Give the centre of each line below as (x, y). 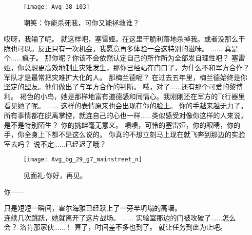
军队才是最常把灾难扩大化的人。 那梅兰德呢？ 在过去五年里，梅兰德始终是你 (126, 77)
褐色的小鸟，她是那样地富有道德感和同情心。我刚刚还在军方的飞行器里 (132, 96)
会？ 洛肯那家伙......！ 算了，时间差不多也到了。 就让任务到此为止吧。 (116, 227)
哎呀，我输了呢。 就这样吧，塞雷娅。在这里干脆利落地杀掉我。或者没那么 (121, 39)
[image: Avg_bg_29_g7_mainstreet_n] (83, 160)
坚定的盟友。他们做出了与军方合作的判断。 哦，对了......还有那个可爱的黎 (120, 87)
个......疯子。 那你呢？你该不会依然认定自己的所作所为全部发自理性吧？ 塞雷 (125, 58)
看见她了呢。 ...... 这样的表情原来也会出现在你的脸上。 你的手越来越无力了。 (126, 106)
